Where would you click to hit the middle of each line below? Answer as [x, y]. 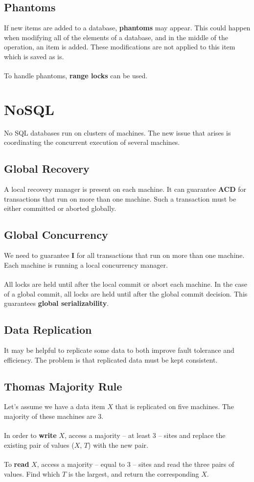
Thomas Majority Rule [63, 386]
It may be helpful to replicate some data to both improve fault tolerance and [119, 350]
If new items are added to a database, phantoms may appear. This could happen [127, 28]
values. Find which [32, 473]
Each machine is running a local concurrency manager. [86, 264]
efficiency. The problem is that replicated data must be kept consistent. [111, 359]
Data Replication [48, 330]
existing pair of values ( [39, 445]
